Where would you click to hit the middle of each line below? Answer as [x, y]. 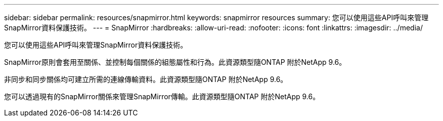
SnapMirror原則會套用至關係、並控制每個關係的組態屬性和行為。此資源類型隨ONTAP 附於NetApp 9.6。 [175, 62]
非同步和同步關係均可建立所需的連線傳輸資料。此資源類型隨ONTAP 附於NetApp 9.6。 [146, 79]
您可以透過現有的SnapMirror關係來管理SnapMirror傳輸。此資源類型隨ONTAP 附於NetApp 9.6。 [162, 96]
